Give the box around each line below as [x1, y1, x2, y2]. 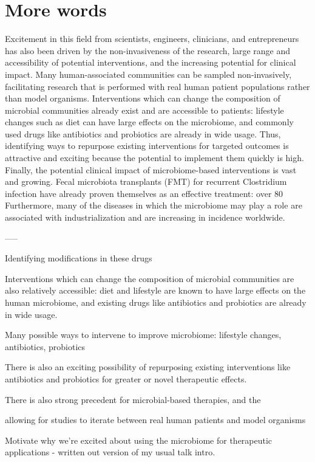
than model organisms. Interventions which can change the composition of [5, 92, 280, 105]
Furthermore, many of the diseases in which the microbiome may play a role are [5, 199, 302, 212]
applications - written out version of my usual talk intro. [5, 446, 215, 458]
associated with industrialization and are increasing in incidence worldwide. [5, 211, 285, 224]
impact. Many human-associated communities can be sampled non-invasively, [5, 67, 292, 80]
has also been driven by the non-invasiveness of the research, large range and [5, 44, 291, 57]
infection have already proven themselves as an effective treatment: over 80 [5, 187, 283, 199]
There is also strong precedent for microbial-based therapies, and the [5, 393, 261, 405]
